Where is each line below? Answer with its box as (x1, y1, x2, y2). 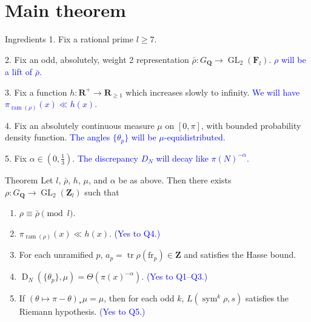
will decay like (156, 151, 209, 164)
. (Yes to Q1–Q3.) (141, 270, 208, 283)
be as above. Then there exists (118, 173, 232, 186)
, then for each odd (104, 292, 175, 304)
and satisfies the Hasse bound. (184, 248, 296, 261)
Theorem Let (5, 173, 53, 186)
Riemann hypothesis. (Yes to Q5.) (19, 305, 145, 318)
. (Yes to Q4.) (109, 226, 161, 239)
